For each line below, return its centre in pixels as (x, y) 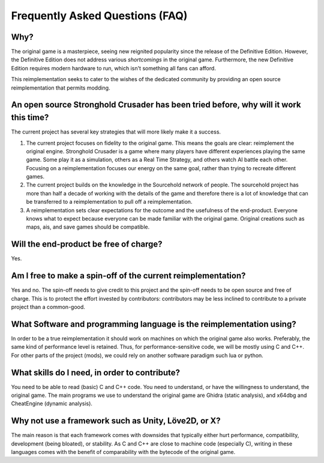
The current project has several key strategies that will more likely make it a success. (116, 132)
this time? (30, 118)
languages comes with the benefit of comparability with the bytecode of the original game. (123, 452)
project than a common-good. (48, 307)
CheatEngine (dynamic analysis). (52, 403)
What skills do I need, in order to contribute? (95, 373)
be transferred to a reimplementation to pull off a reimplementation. (109, 202)
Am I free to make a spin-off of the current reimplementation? (128, 276)
